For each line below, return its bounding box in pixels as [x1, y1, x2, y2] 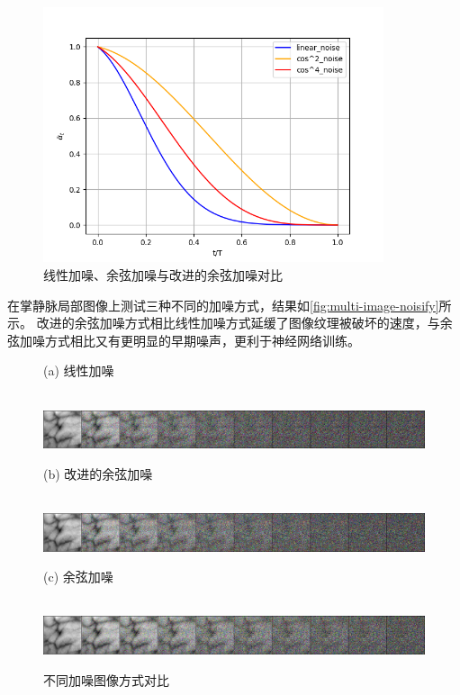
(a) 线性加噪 [43, 361, 114, 380]
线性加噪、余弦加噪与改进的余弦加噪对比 [43, 266, 283, 284]
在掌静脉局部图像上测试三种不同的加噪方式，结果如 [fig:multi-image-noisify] [7, 295, 439, 314]
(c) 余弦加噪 [43, 567, 113, 586]
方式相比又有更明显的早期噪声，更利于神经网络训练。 [44, 330, 360, 349]
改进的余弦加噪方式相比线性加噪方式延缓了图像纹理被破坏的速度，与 [36, 313, 440, 332]
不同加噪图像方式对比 [43, 670, 169, 689]
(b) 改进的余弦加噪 [43, 464, 153, 483]
